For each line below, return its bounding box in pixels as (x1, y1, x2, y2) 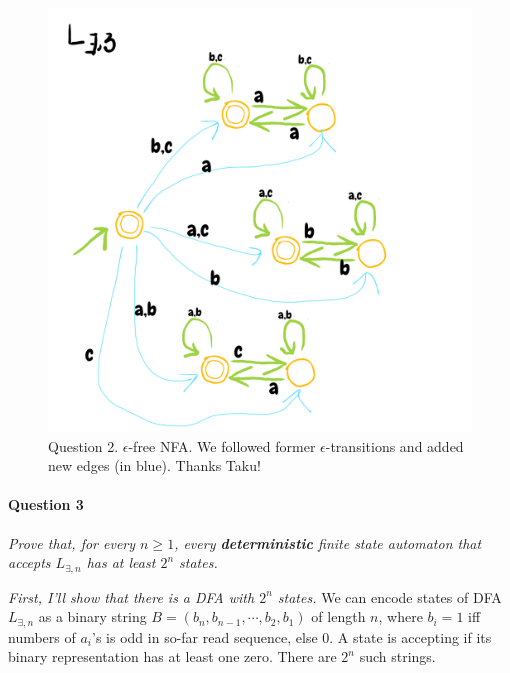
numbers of (8, 626, 76, 647)
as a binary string (38, 606, 147, 627)
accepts (8, 552, 51, 573)
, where (378, 606, 423, 627)
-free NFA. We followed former (128, 435, 316, 456)
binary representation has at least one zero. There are (8, 646, 337, 667)
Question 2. (48, 435, 119, 456)
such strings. (359, 646, 436, 667)
